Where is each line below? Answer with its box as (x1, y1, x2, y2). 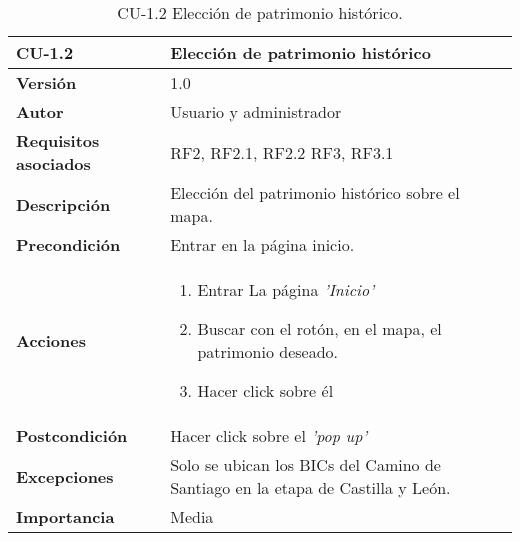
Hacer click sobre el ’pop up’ (170, 424, 368, 447)
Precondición (16, 233, 121, 256)
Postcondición (16, 424, 128, 447)
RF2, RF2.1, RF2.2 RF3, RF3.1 (170, 140, 394, 164)
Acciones (16, 328, 86, 352)
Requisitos (16, 129, 100, 152)
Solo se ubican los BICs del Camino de (170, 453, 441, 476)
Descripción (16, 192, 111, 216)
